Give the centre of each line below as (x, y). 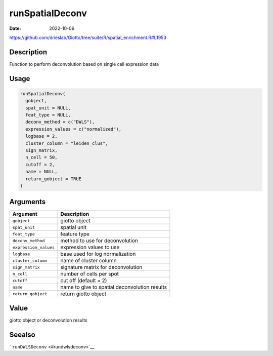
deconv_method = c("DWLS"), (60, 122)
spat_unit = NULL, (48, 108)
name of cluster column (88, 261)
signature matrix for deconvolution (101, 267)
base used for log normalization (98, 254)
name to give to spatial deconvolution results (113, 287)
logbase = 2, (41, 136)
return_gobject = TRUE (54, 179)
